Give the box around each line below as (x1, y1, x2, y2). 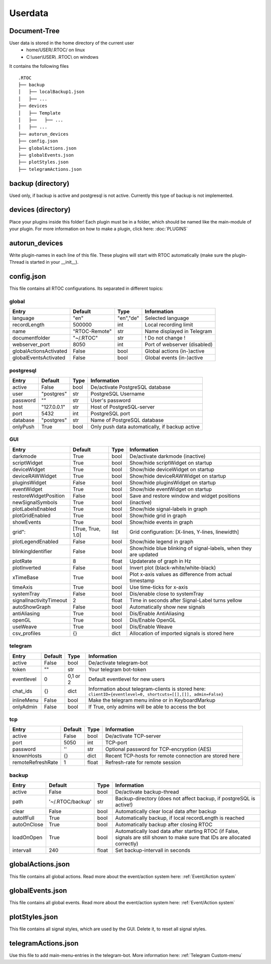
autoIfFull (12, 814, 35, 821)
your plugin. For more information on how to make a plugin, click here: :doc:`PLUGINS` (9, 226, 188, 232)
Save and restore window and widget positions (129, 492, 240, 499)
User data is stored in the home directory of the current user (9, 40, 134, 46)
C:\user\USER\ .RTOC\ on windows (26, 54, 99, 60)
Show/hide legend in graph (129, 538, 194, 545)
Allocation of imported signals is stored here (129, 629, 234, 636)
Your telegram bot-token (88, 666, 147, 673)
